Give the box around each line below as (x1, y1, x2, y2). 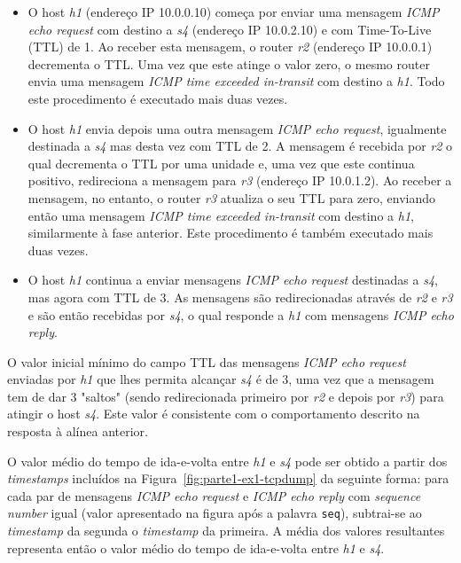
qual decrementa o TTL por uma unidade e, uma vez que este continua (27, 153, 415, 172)
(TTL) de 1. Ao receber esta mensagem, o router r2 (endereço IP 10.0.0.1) (27, 37, 433, 56)
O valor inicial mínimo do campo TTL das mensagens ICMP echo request (7, 352, 406, 371)
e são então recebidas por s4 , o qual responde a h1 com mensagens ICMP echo (27, 305, 454, 324)
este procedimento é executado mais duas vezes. (27, 89, 288, 107)
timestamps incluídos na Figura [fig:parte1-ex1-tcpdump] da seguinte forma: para (7, 469, 449, 488)
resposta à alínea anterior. (7, 422, 148, 441)
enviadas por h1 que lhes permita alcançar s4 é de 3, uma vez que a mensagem (7, 370, 434, 388)
